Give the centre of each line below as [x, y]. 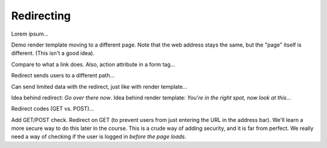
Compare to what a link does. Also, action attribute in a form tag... [93, 64]
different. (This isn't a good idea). [53, 53]
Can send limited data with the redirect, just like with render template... [99, 86]
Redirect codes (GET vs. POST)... [53, 109]
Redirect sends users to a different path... [63, 76]
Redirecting [41, 16]
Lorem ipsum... [30, 34]
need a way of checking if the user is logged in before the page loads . [99, 137]
